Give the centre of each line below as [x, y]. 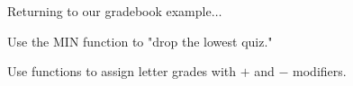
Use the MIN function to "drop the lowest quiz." [140, 41]
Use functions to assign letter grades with [122, 71]
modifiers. [320, 71]
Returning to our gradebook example [109, 11]
